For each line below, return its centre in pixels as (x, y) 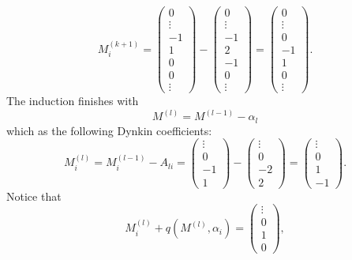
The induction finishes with (73, 101)
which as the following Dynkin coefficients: (109, 130)
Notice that (34, 196)
